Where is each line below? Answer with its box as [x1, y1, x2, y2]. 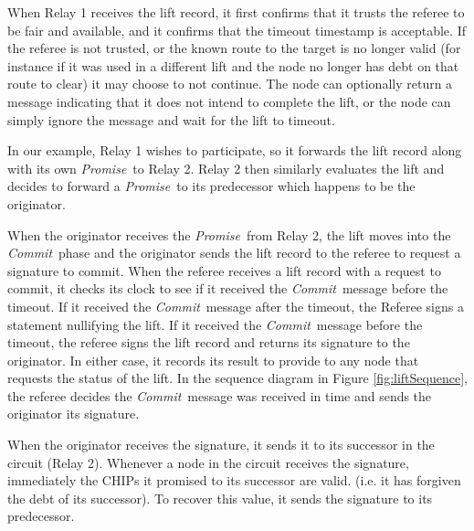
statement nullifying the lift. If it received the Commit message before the [7, 314, 423, 334]
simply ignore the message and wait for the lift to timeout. [7, 110, 335, 129]
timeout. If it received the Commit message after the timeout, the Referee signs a [7, 296, 464, 315]
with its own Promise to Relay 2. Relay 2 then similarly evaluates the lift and [7, 158, 445, 177]
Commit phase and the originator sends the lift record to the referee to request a [7, 243, 461, 262]
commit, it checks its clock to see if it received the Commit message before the [7, 279, 448, 298]
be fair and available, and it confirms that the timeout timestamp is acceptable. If [7, 20, 466, 39]
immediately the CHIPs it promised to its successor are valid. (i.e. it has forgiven [7, 471, 461, 490]
